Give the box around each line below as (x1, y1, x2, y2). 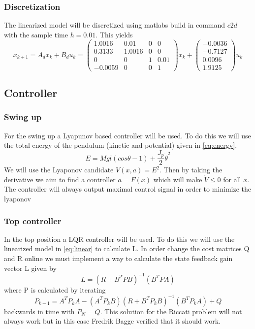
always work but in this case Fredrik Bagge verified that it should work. (4, 316, 221, 326)
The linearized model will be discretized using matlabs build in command (4, 20, 225, 30)
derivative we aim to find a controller (4, 174, 116, 184)
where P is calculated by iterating (4, 284, 106, 295)
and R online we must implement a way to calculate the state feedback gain (4, 253, 233, 263)
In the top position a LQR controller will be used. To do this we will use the (4, 233, 235, 244)
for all (223, 174, 241, 184)
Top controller (4, 214, 62, 227)
